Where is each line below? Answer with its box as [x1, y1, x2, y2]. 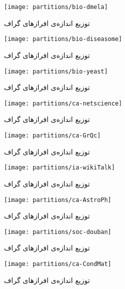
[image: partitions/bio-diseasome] [4, 35, 122, 43]
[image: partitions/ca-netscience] [4, 99, 122, 107]
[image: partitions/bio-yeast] [4, 67, 108, 75]
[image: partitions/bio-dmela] [4, 3, 108, 10]
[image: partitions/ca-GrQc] [4, 132, 101, 139]
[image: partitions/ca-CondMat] [4, 260, 111, 267]
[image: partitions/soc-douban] [4, 228, 111, 235]
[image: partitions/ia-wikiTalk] [4, 164, 115, 171]
